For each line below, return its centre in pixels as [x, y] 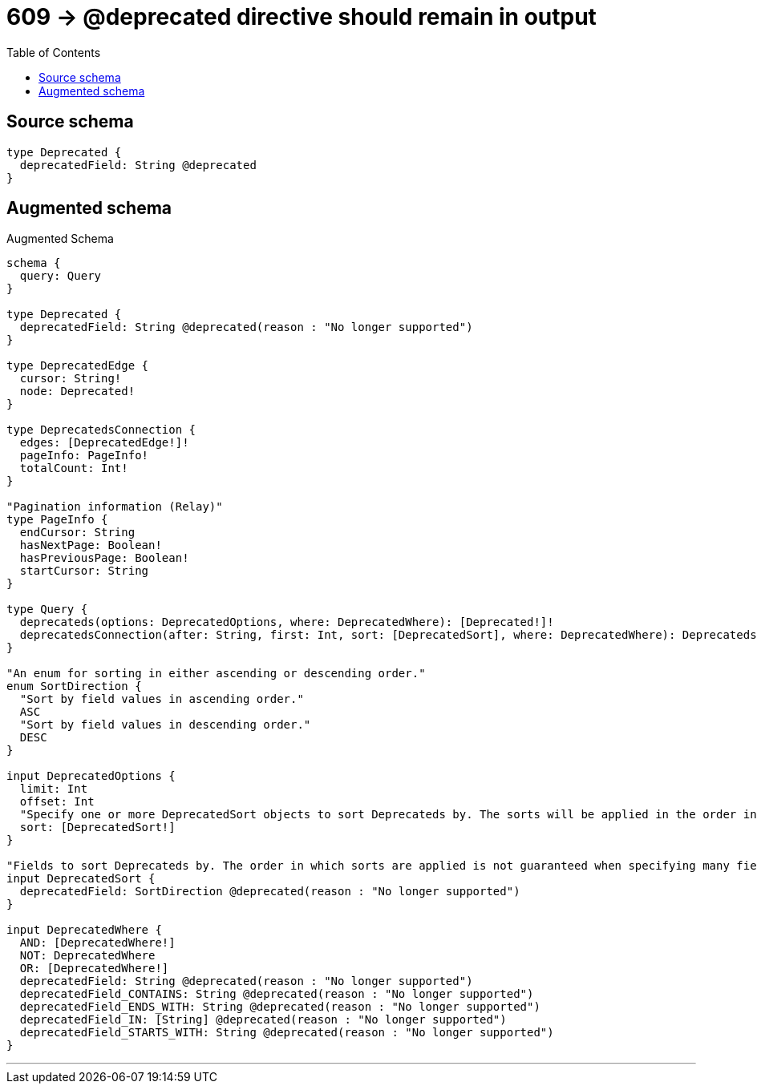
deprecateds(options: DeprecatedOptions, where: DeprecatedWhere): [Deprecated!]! [287, 622]
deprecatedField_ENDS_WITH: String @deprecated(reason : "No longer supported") [280, 1007]
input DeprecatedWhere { [84, 930]
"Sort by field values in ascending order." [162, 699]
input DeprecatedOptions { [91, 776]
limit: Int [54, 789]
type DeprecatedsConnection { [101, 430]
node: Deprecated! [77, 392]
